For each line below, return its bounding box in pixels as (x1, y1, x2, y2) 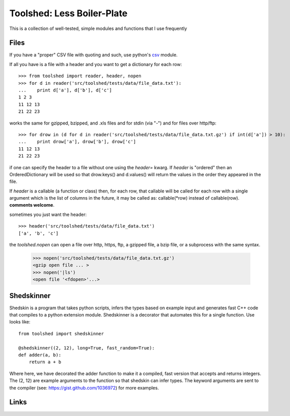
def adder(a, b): (18, 352, 61, 358)
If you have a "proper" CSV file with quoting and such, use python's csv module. (9, 52, 178, 58)
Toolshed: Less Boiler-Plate (9, 8, 128, 19)
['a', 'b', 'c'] (18, 230, 59, 236)
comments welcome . (9, 202, 55, 208)
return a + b (28, 359, 61, 365)
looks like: (9, 319, 30, 325)
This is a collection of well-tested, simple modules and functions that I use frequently (9, 25, 187, 31)
